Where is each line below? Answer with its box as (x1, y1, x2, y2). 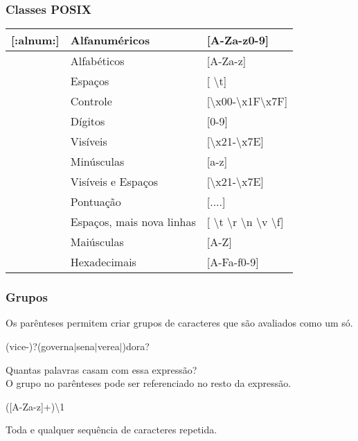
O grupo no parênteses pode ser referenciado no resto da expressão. (6, 376, 292, 390)
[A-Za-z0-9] (206, 32, 269, 49)
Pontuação (70, 193, 121, 210)
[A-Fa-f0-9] (206, 254, 259, 270)
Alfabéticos (70, 53, 125, 69)
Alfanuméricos (70, 32, 150, 49)
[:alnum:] (11, 32, 60, 49)
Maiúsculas (70, 234, 124, 250)
